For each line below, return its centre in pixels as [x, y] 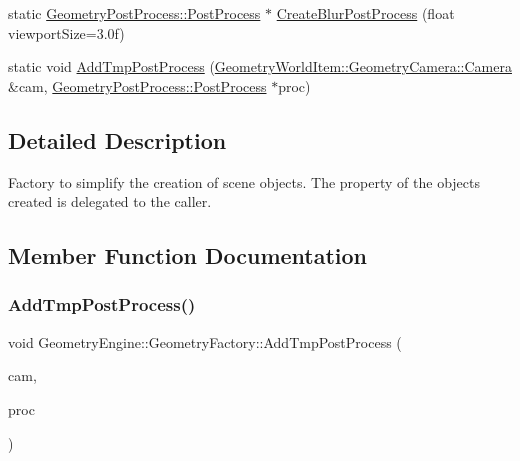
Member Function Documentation [188, 255]
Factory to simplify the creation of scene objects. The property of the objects [244, 181]
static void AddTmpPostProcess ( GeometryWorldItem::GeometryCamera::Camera [260, 66]
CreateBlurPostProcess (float [365, 13]
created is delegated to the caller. [110, 201]
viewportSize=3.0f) [66, 32]
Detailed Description [117, 139]
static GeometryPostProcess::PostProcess [134, 13]
